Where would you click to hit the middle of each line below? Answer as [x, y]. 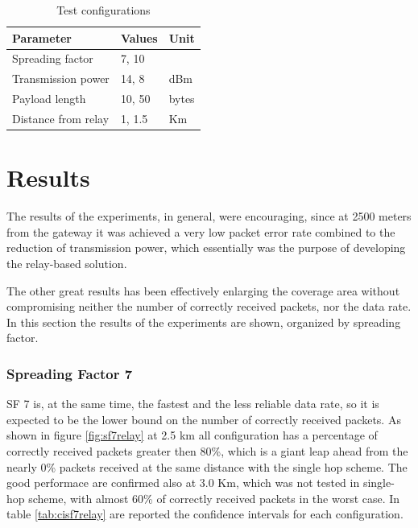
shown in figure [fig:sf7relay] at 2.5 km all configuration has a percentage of [192, 435]
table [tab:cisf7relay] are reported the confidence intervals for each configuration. [205, 514]
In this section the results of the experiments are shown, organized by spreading [204, 322]
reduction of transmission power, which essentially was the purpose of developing [206, 248]
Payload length [49, 99]
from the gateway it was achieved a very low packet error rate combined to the [201, 231]
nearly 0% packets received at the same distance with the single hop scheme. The [207, 466]
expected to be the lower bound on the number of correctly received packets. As [204, 419]
